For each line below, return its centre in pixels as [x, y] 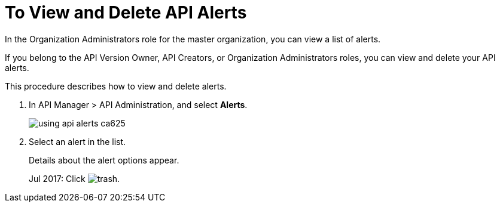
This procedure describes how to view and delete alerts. [116, 86]
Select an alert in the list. [77, 141]
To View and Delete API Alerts [126, 13]
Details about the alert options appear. [104, 160]
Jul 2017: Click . [74, 178]
